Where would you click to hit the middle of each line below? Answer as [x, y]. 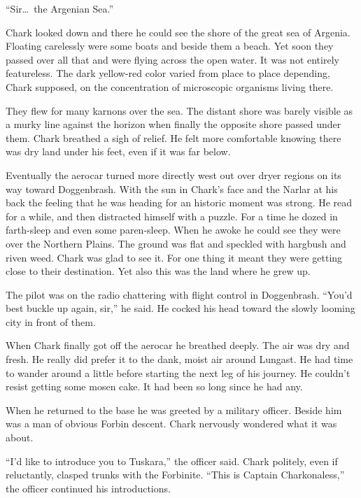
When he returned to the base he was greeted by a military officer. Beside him [174, 410]
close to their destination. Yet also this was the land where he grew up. [158, 271]
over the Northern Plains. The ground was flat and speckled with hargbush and [176, 243]
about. [20, 437]
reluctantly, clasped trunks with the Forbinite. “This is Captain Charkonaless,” [175, 475]
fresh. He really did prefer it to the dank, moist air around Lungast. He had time [179, 359]
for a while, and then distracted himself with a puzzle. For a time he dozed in [172, 216]
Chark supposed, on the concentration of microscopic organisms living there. [170, 86]
